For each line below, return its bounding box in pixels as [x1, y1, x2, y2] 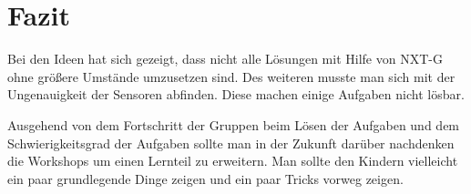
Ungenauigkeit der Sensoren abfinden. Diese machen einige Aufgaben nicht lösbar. [7, 85, 465, 104]
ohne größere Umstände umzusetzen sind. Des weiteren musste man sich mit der [7, 66, 456, 86]
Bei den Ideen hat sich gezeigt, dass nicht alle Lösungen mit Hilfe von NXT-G [7, 49, 443, 68]
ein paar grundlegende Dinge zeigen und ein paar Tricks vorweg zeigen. [7, 168, 404, 188]
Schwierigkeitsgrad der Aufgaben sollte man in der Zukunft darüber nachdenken [7, 133, 455, 152]
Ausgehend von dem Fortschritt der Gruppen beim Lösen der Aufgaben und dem [7, 115, 460, 134]
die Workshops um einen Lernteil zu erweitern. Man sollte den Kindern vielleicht [7, 151, 458, 170]
